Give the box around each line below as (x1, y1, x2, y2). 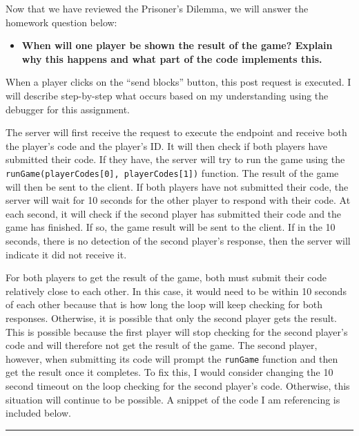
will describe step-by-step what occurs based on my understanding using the (6, 88, 329, 102)
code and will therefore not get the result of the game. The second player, (6, 338, 318, 352)
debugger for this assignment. (6, 102, 130, 116)
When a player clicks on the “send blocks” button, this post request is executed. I (6, 75, 351, 89)
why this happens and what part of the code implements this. (21, 51, 322, 66)
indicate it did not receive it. (6, 247, 127, 261)
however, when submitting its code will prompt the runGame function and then (6, 351, 338, 366)
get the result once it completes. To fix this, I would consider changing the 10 (6, 365, 333, 379)
